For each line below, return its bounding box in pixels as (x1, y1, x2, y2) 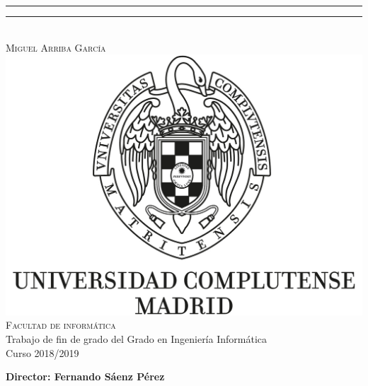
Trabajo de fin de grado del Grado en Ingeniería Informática (6, 332, 267, 346)
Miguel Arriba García (6, 40, 106, 54)
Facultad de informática (6, 317, 116, 332)
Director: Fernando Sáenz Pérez (6, 369, 165, 384)
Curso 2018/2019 (6, 345, 79, 360)
